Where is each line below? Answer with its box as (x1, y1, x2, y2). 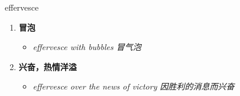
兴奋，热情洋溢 (18, 60, 77, 72)
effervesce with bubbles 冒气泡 (33, 41, 141, 53)
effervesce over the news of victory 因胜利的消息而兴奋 (33, 80, 235, 92)
